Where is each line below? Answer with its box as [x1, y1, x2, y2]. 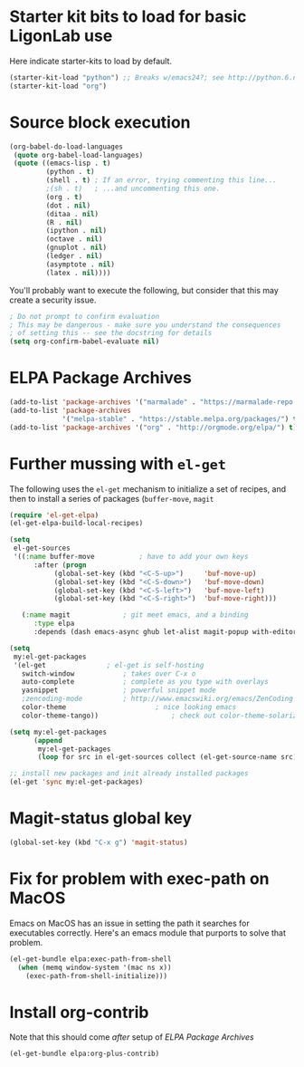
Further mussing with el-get [9, 453, 226, 474]
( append [33, 735, 63, 745]
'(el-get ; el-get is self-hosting [13, 660, 204, 669]
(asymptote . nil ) [45, 260, 116, 269]
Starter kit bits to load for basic [9, 6, 247, 27]
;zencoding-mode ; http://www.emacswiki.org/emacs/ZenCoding [21, 695, 294, 704]
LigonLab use [9, 25, 113, 46]
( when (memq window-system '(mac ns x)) [17, 963, 172, 972]
